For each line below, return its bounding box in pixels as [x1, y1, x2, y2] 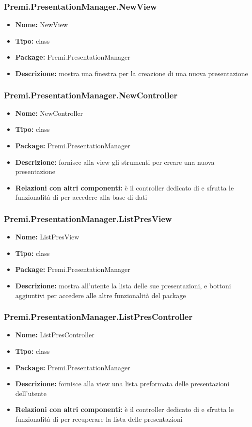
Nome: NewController [15, 108, 83, 118]
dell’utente [15, 388, 47, 398]
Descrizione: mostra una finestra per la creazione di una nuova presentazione [15, 68, 248, 78]
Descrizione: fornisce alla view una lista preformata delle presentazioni [15, 379, 230, 389]
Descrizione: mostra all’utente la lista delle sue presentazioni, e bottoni [15, 280, 231, 290]
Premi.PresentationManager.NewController [4, 89, 178, 101]
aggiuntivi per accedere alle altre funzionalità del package [15, 290, 186, 300]
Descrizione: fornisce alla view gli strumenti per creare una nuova [15, 157, 215, 167]
